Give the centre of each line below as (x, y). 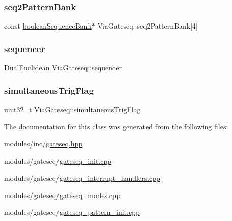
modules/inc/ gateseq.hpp (43, 144)
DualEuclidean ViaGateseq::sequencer (63, 68)
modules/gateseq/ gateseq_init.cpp (58, 161)
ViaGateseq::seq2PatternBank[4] (148, 26)
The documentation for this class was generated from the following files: (116, 126)
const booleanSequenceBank (48, 26)
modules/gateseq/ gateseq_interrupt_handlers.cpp (82, 178)
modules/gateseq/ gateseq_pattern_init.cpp (72, 212)
